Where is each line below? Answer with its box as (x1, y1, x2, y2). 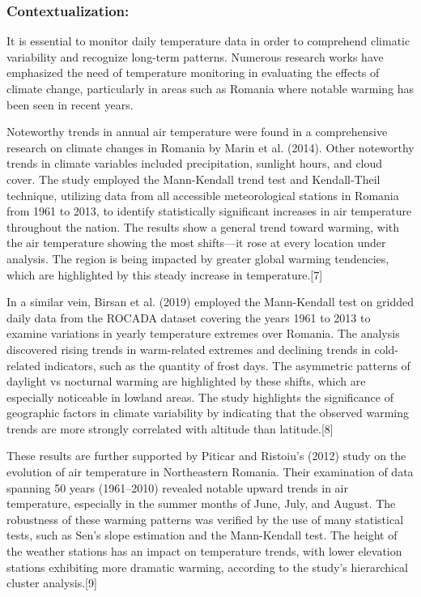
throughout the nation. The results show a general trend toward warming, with (6, 218, 400, 235)
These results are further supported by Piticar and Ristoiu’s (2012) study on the (6, 447, 406, 464)
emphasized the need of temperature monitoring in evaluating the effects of (6, 64, 380, 81)
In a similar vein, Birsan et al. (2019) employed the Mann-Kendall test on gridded (6, 293, 414, 310)
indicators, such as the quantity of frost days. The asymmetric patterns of (44, 356, 410, 373)
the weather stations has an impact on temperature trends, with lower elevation (6, 543, 402, 560)
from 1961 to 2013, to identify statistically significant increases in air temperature (6, 203, 412, 220)
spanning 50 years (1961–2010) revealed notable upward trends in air (6, 479, 349, 496)
